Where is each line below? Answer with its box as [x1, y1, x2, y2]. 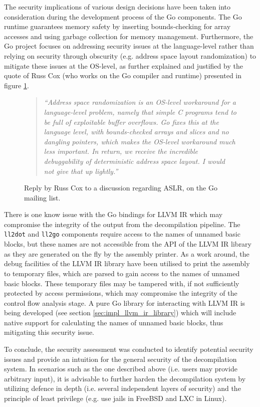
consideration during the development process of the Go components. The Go [4, 11, 242, 22]
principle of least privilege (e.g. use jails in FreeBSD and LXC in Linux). [4, 393, 227, 403]
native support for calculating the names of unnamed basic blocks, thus [4, 317, 223, 327]
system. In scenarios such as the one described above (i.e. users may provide [4, 363, 237, 374]
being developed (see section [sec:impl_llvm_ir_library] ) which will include [4, 307, 236, 318]
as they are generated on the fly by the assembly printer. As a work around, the [4, 248, 249, 259]
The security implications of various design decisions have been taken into [4, 2, 231, 12]
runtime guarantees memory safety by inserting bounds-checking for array [4, 21, 231, 32]
